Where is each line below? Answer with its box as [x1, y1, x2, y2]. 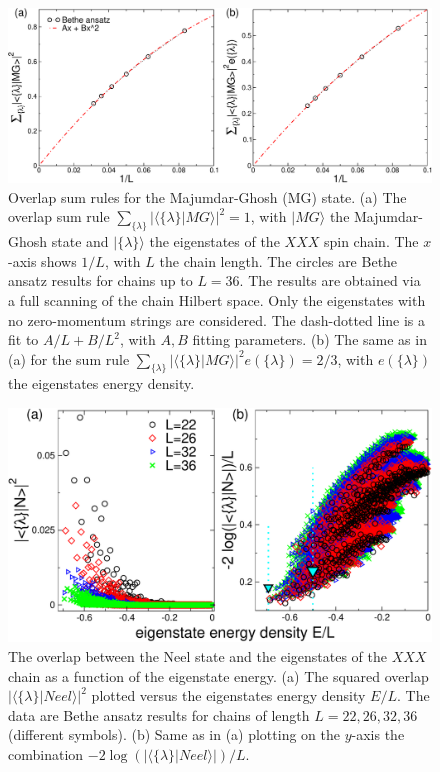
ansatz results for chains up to [8, 270, 193, 291]
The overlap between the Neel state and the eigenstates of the [8, 646, 387, 667]
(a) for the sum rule [8, 348, 130, 369]
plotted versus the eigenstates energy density [91, 685, 366, 706]
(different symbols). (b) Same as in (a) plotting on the [8, 724, 340, 745]
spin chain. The [323, 231, 419, 252]
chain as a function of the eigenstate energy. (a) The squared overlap [8, 665, 429, 686]
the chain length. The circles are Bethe [159, 250, 398, 271]
